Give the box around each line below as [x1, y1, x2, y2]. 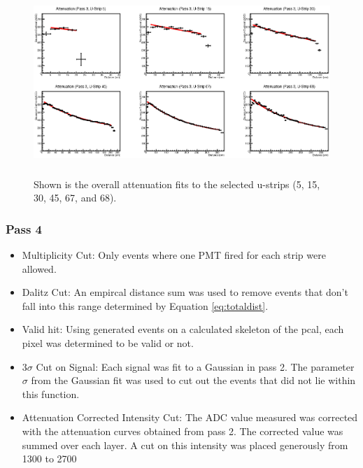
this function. [22, 386, 80, 401]
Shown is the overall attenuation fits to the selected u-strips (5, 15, [34, 176, 320, 191]
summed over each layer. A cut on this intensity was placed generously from [22, 437, 348, 452]
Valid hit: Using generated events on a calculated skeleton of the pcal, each [22, 322, 344, 336]
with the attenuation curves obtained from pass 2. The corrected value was [22, 423, 343, 438]
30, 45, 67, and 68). [34, 190, 117, 205]
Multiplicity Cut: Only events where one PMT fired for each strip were [22, 248, 326, 262]
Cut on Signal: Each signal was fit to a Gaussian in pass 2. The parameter [36, 359, 355, 374]
